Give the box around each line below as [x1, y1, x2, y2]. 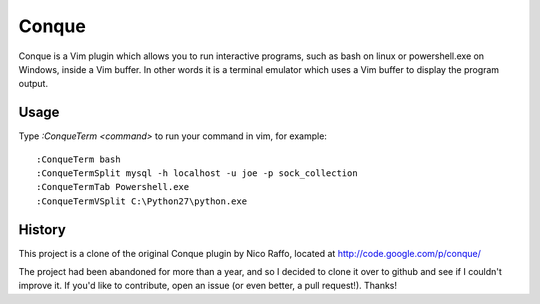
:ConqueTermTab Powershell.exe [36, 181, 190, 193]
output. [18, 78, 49, 90]
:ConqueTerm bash [36, 153, 121, 165]
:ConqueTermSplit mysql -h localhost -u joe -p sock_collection [36, 168, 359, 179]
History [18, 221, 67, 238]
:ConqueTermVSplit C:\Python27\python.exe [36, 195, 248, 207]
